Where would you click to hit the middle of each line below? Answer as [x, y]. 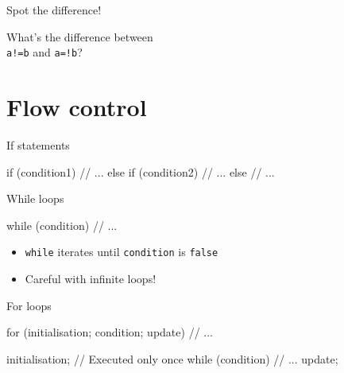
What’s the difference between [80, 36]
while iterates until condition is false [122, 252]
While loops [35, 198]
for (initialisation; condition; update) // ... [110, 332]
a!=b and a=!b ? [44, 52]
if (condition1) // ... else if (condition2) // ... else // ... [141, 171]
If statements [38, 144]
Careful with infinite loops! [91, 278]
